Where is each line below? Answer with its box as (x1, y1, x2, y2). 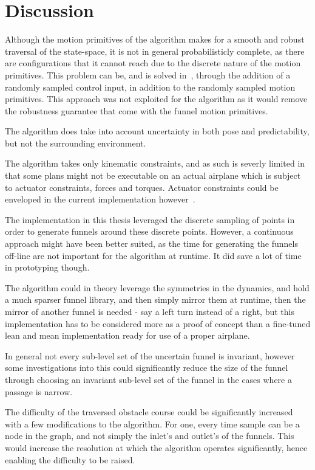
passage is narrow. (5, 385, 73, 398)
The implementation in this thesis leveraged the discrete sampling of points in (5, 213, 295, 226)
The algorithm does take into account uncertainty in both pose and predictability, (5, 125, 310, 137)
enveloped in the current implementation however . (5, 193, 195, 206)
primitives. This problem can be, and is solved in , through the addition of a (5, 68, 291, 81)
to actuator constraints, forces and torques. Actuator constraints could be (5, 181, 279, 193)
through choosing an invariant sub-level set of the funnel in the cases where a (5, 373, 292, 385)
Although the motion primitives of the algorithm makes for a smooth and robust (5, 33, 305, 46)
